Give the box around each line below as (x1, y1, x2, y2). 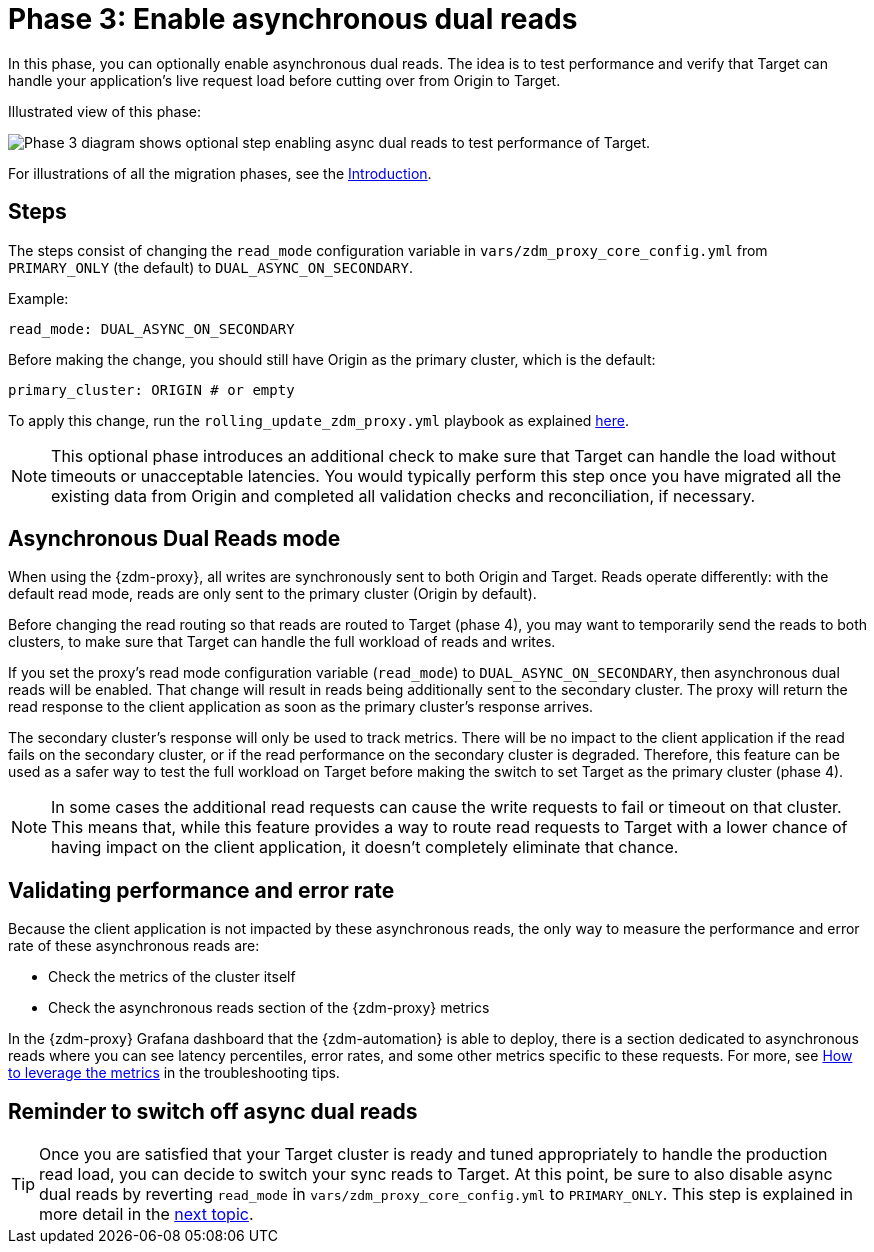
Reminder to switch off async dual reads (8, 1098, 418, 1124)
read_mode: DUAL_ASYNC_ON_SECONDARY (8, 320, 295, 337)
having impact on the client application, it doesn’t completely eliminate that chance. (51, 837, 679, 858)
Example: (8, 289, 69, 307)
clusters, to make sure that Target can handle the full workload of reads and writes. (8, 633, 556, 651)
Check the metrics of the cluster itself (48, 968, 296, 986)
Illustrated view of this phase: (8, 102, 201, 120)
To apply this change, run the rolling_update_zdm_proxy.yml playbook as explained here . (8, 411, 629, 429)
